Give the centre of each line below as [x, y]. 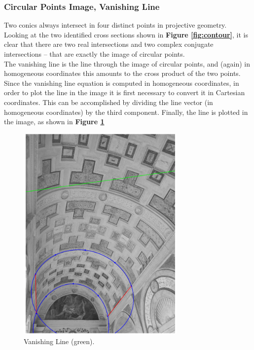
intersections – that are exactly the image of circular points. [94, 54]
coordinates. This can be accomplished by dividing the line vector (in [109, 102]
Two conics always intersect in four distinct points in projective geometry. [115, 25]
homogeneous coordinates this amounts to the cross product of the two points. [122, 73]
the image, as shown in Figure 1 [54, 122]
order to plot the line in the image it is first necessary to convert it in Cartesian [125, 92]
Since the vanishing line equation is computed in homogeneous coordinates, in [122, 83]
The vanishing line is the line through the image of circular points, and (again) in [127, 63]
